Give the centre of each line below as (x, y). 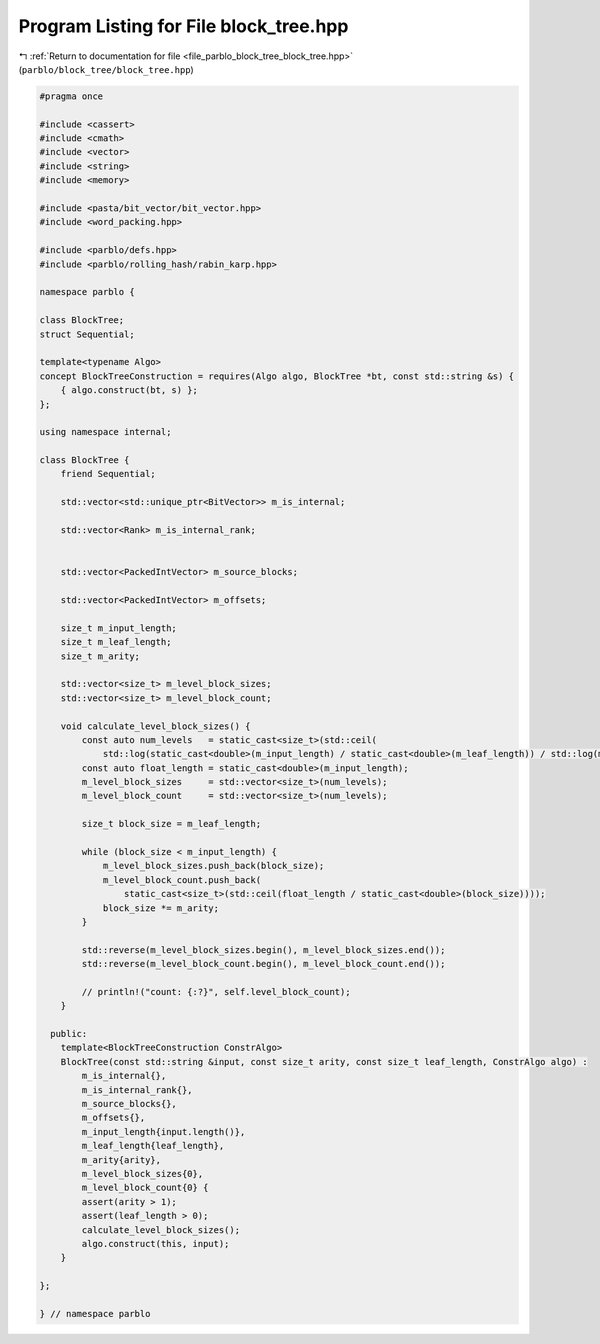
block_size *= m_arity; (161, 908)
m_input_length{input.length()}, (163, 1131)
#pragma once (71, 96)
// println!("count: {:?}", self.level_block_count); (216, 991)
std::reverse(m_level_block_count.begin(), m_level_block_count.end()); (263, 964)
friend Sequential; (108, 474)
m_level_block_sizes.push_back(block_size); (213, 866)
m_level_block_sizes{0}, (142, 1173)
